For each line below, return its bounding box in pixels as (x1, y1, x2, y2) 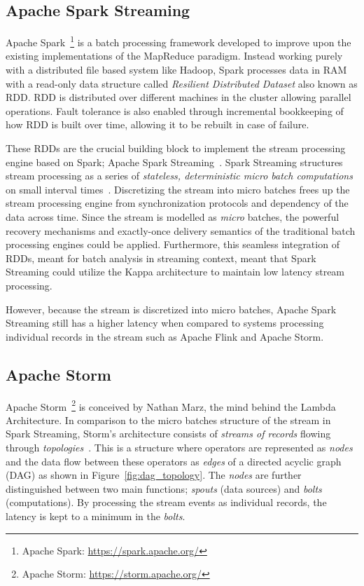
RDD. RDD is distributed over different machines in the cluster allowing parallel (6, 90, 351, 104)
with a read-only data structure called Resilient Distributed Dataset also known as (6, 76, 358, 90)
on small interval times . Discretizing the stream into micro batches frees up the (6, 182, 350, 196)
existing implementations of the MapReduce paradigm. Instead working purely (6, 48, 343, 63)
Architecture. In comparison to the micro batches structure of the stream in (6, 412, 331, 427)
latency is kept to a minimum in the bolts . (6, 508, 185, 523)
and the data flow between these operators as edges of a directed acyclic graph (6, 454, 342, 468)
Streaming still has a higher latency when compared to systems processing (6, 315, 324, 330)
